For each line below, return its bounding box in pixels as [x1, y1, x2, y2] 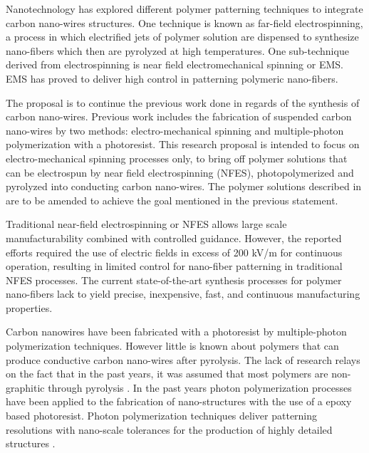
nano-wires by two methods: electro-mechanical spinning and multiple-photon [6, 123, 344, 137]
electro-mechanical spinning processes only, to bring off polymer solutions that [6, 150, 348, 165]
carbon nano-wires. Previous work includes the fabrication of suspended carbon [6, 109, 352, 124]
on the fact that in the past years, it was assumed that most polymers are [6, 366, 328, 381]
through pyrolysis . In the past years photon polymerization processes [48, 380, 352, 395]
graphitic [6, 380, 45, 395]
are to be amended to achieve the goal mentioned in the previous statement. [6, 192, 338, 207]
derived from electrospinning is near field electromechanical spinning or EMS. [6, 57, 343, 72]
